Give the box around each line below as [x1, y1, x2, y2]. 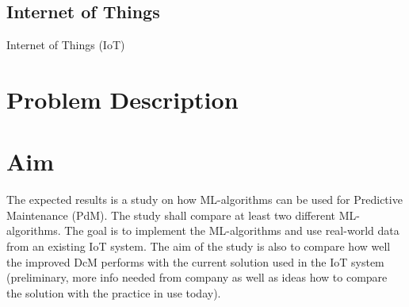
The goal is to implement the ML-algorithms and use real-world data [64, 222, 399, 239]
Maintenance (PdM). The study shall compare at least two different [6, 206, 336, 223]
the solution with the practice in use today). [6, 284, 221, 301]
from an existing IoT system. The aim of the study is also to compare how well [6, 238, 391, 255]
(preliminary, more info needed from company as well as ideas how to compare [6, 269, 388, 286]
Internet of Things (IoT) [6, 36, 125, 53]
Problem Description [6, 83, 239, 115]
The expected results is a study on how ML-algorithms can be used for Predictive [6, 191, 403, 208]
